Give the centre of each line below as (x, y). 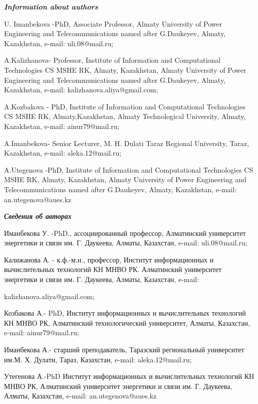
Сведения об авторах (38, 216)
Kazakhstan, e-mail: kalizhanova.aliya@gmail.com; (81, 90)
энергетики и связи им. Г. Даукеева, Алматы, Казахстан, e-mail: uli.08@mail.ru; (126, 243)
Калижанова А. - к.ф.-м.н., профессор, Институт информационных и (109, 259)
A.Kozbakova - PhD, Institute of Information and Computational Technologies (125, 106)
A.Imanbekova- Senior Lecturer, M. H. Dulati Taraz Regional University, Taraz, (126, 143)
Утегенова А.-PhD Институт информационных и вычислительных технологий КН (129, 376)
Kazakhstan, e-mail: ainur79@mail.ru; (62, 126)
